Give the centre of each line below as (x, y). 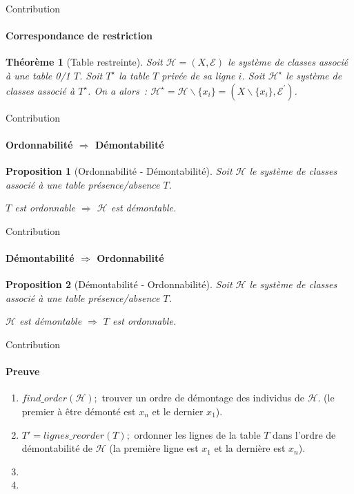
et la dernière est (250, 448)
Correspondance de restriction (79, 36)
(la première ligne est (154, 448)
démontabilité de (57, 448)
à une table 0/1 (38, 75)
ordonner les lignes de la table (197, 434)
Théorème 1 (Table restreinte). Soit (84, 62)
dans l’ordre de (304, 434)
